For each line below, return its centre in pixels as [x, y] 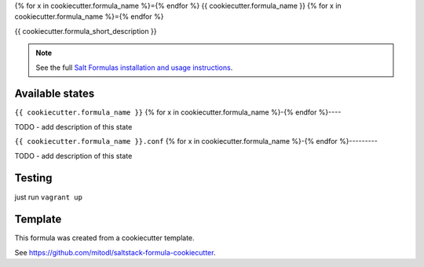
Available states [55, 94]
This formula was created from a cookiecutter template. [105, 238]
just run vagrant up [48, 197]
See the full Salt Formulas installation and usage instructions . [134, 68]
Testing [33, 178]
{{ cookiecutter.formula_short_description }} [86, 31]
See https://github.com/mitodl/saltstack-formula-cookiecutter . [115, 252]
